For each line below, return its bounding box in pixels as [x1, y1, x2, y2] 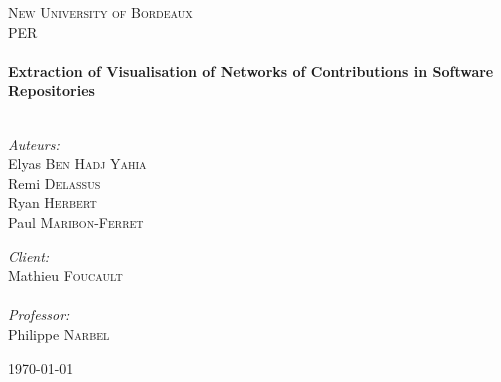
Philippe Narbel [8, 323, 110, 344]
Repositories [8, 80, 95, 101]
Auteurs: [8, 133, 60, 154]
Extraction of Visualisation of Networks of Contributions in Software [8, 60, 494, 81]
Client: [8, 245, 50, 266]
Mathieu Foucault [8, 265, 123, 286]
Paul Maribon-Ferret [8, 211, 144, 232]
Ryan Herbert [8, 192, 97, 213]
